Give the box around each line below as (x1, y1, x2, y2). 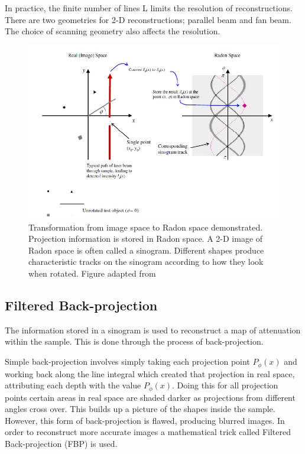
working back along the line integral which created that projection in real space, (5, 367, 295, 380)
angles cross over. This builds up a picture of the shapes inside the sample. (5, 403, 275, 415)
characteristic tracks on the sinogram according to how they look (28, 255, 264, 268)
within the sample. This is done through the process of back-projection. (5, 335, 264, 348)
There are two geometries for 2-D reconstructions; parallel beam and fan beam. (5, 13, 291, 25)
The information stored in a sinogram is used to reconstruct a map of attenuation (5, 323, 301, 336)
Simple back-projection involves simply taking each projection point (5, 355, 250, 368)
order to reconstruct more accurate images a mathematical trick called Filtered (5, 426, 291, 438)
